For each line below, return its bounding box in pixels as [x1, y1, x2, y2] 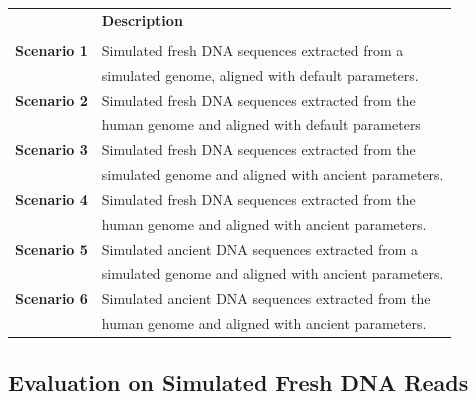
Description [101, 9, 183, 30]
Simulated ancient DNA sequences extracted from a [101, 238, 419, 259]
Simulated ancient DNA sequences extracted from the [101, 288, 431, 309]
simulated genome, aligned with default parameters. [101, 64, 419, 85]
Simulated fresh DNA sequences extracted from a [101, 39, 404, 60]
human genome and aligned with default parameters [101, 114, 421, 135]
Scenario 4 [15, 188, 88, 209]
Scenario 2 [15, 89, 88, 110]
